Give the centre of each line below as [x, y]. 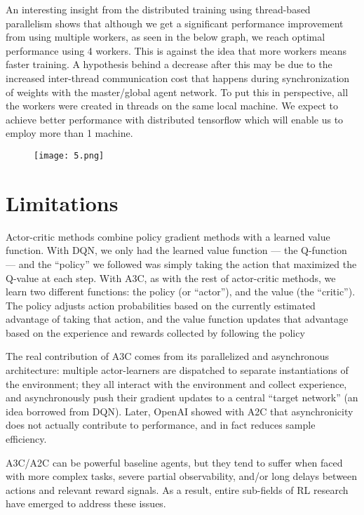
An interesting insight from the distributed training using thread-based [158, 9]
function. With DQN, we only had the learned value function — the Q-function [176, 250]
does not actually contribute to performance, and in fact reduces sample [161, 425]
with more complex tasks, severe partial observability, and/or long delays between [182, 476]
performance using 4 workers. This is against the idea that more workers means [176, 50]
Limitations [62, 202]
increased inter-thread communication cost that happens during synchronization [178, 78]
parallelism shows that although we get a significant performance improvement [175, 23]
